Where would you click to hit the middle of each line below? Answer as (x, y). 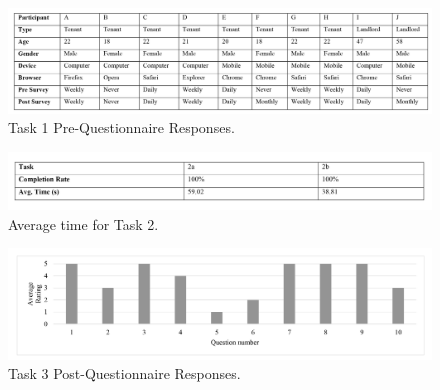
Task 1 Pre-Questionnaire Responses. (121, 127)
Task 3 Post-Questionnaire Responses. (124, 373)
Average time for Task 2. (83, 223)
